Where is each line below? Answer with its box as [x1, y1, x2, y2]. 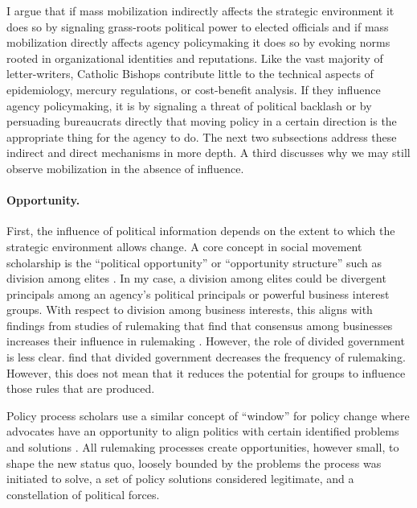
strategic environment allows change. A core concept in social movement [6, 237, 362, 254]
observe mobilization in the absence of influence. [6, 159, 244, 176]
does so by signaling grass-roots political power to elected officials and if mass [6, 18, 389, 35]
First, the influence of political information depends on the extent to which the [6, 222, 395, 239]
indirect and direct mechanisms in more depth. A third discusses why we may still [6, 144, 411, 161]
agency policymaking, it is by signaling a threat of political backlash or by [6, 97, 372, 114]
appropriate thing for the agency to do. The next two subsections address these [6, 128, 397, 145]
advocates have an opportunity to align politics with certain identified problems [6, 423, 399, 440]
